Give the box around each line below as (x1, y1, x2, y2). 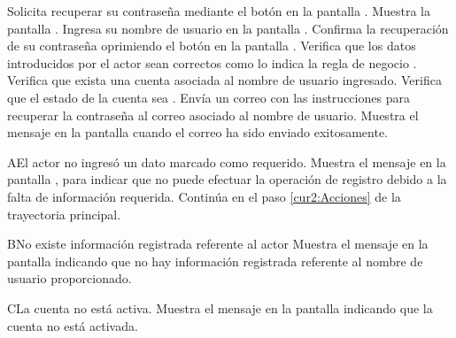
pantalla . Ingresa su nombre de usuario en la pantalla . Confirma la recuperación (7, 19, 449, 37)
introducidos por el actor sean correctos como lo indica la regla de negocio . (7, 53, 417, 72)
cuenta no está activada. (7, 316, 138, 334)
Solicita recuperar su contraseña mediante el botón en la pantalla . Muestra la (7, 2, 430, 19)
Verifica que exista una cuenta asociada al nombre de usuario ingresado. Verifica (7, 71, 442, 89)
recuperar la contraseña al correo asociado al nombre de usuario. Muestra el (7, 105, 419, 124)
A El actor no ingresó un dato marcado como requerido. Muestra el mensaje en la (7, 152, 446, 171)
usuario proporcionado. (7, 269, 132, 288)
